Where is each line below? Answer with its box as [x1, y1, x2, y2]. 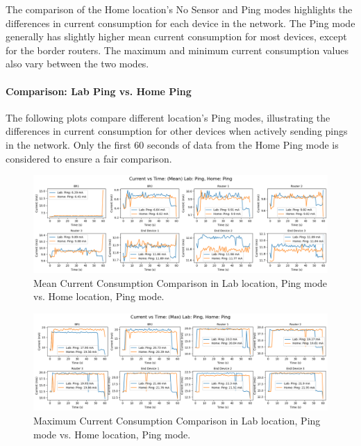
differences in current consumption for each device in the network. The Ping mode [6, 15, 355, 30]
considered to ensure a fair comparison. [6, 151, 172, 165]
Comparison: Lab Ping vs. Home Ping [6, 83, 192, 98]
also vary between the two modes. [6, 56, 149, 71]
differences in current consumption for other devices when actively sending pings [6, 124, 348, 138]
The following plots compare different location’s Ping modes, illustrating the [6, 110, 330, 124]
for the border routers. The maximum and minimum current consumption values [6, 42, 349, 57]
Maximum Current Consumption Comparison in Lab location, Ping [33, 413, 321, 428]
